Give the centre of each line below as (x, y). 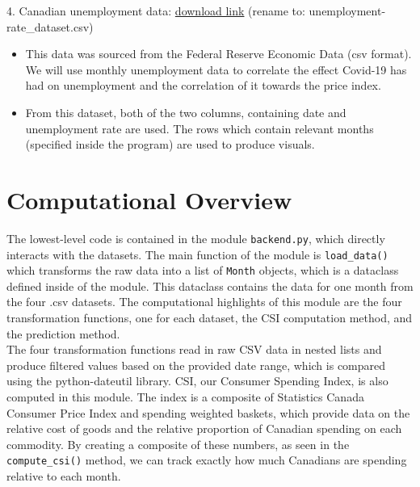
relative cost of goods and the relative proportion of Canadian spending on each (204, 428)
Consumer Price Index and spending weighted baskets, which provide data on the (208, 412)
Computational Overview (149, 199)
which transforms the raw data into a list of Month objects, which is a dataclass (203, 270)
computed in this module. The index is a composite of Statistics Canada (185, 397)
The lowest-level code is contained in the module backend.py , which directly (196, 238)
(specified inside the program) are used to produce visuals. (170, 144)
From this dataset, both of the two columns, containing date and (186, 112)
